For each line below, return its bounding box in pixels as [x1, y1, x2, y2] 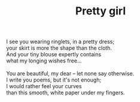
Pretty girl [75, 4, 126, 18]
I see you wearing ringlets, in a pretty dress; [6, 38, 115, 46]
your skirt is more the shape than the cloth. [6, 44, 112, 52]
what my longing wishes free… [6, 57, 82, 64]
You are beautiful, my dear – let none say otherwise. [6, 70, 135, 77]
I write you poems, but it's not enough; [6, 76, 102, 83]
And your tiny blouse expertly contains [6, 51, 102, 58]
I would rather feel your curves [6, 83, 82, 90]
